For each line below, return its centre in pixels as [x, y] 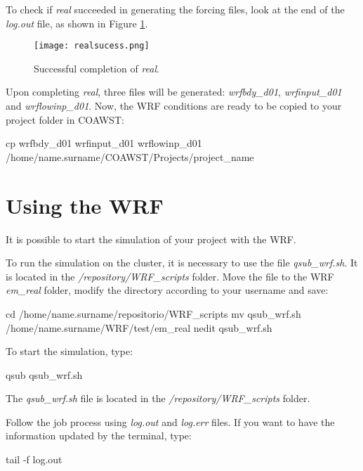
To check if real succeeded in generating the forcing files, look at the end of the [175, 9]
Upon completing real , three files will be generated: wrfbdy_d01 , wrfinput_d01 [174, 92]
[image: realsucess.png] [92, 46]
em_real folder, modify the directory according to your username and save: [167, 290]
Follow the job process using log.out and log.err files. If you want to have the [170, 421]
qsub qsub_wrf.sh [44, 374]
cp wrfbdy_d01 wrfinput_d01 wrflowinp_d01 [104, 143]
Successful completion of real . [97, 68]
